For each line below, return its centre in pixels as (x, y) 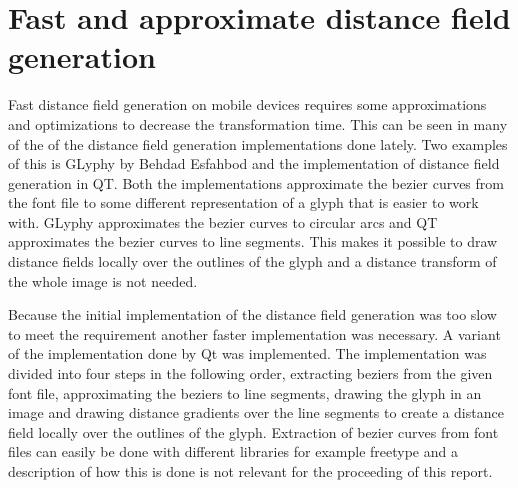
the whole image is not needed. (103, 280)
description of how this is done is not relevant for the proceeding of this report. (250, 471)
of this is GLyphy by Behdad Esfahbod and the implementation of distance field (254, 163)
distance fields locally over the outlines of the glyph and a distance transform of (252, 261)
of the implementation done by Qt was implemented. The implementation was (247, 353)
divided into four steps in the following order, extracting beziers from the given (250, 373)
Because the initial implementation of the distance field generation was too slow (252, 314)
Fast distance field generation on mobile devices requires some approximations (247, 104)
